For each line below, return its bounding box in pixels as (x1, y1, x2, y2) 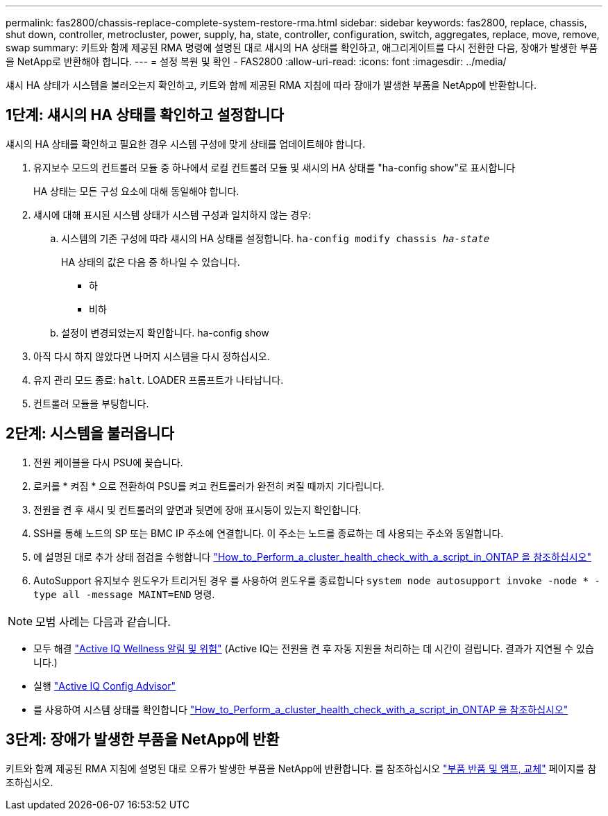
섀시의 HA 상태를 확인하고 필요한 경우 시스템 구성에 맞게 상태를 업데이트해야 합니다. (6, 137, 366, 150)
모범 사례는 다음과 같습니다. (35, 614, 171, 629)
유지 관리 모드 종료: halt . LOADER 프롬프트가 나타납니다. (33, 373, 284, 386)
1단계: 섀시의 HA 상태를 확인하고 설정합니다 (6, 106, 284, 124)
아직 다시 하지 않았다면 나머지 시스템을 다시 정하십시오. (33, 350, 270, 362)
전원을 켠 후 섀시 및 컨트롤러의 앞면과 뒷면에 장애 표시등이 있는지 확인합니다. (33, 503, 362, 516)
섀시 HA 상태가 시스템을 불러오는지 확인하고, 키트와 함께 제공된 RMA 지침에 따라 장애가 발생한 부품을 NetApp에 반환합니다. (6, 79, 537, 91)
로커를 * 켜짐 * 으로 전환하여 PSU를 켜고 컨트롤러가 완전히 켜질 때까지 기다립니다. (33, 479, 385, 492)
